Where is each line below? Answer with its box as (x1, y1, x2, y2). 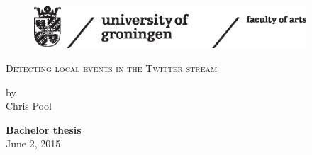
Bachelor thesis (6, 122, 82, 137)
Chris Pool (6, 98, 52, 113)
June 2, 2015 (6, 136, 61, 151)
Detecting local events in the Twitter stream (6, 60, 218, 75)
